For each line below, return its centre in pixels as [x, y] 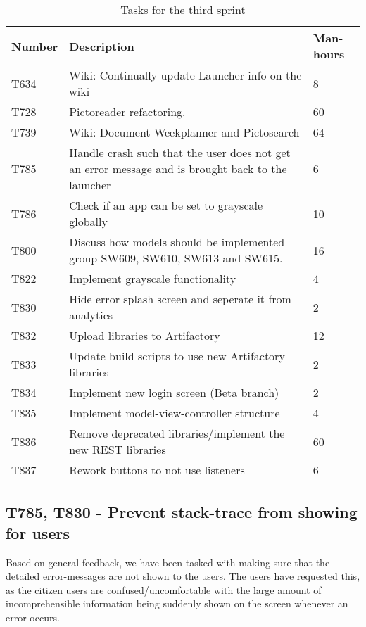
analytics [91, 315]
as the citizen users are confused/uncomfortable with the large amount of [164, 589]
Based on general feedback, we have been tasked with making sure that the [168, 562]
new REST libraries [118, 449]
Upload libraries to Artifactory [145, 335]
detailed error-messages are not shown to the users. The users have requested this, [183, 576]
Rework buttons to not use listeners [157, 470]
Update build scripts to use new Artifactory [177, 356]
